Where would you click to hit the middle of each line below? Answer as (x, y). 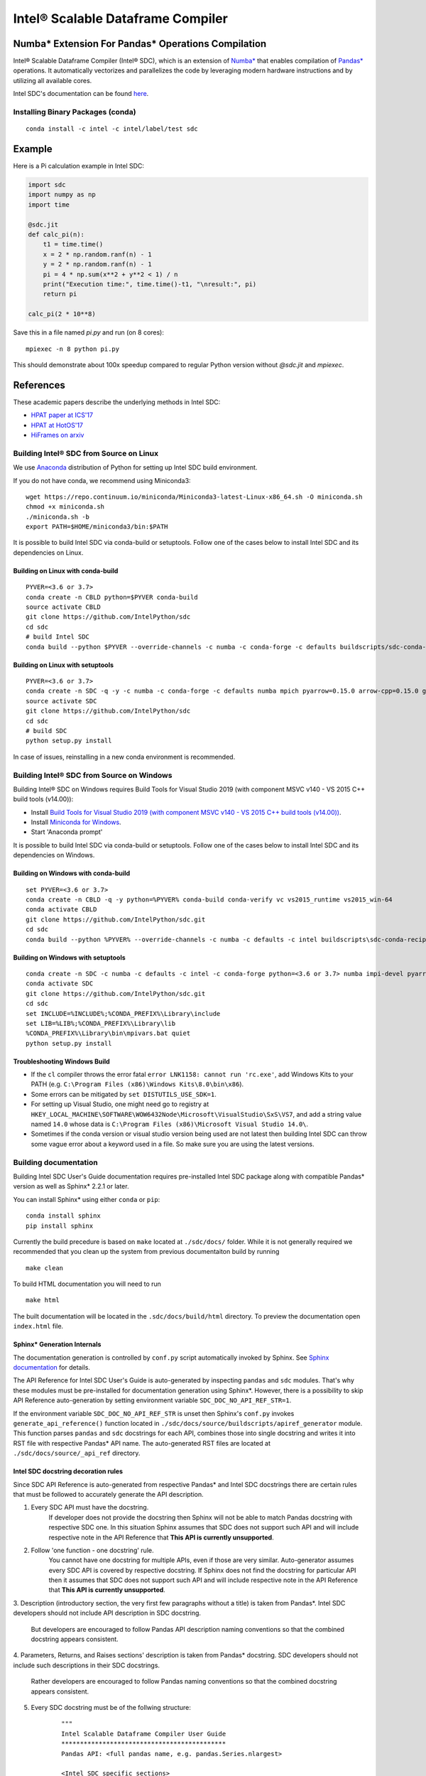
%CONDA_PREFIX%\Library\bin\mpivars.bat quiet (108, 1033)
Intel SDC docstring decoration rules (68, 1471)
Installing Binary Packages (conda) (75, 112)
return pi (60, 294)
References (39, 385)
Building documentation (56, 1162)
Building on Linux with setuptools (63, 665)
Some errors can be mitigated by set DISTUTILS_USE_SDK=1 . (124, 1094)
